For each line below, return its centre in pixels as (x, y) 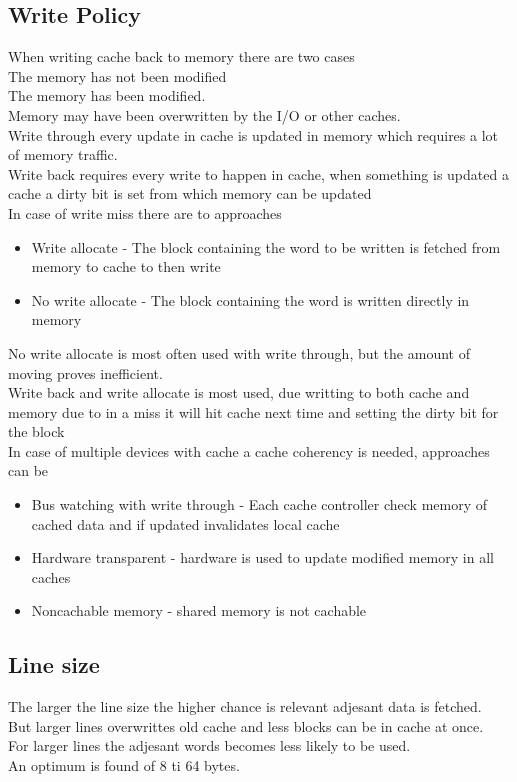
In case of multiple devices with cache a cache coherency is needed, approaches (249, 450)
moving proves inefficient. (85, 372)
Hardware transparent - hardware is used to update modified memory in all (262, 557)
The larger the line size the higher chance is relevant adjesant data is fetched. (245, 706)
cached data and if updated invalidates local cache (185, 523)
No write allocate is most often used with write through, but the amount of (239, 352)
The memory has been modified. (107, 95)
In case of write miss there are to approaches (145, 212)
